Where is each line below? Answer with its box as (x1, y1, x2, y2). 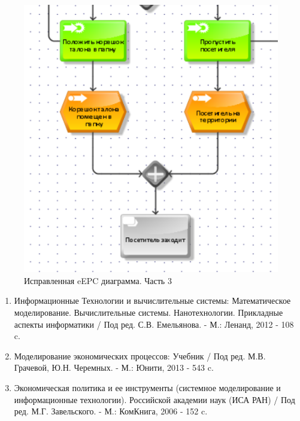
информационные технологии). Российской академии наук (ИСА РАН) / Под (14, 393, 295, 405)
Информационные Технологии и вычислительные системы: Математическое (14, 294, 291, 307)
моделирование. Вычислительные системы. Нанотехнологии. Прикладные (14, 306, 283, 318)
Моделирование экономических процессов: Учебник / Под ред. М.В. (14, 349, 266, 362)
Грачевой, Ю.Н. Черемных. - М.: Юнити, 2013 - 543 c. (14, 361, 214, 374)
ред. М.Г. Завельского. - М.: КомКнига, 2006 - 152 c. (14, 405, 208, 417)
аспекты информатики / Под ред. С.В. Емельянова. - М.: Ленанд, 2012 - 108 (14, 318, 294, 330)
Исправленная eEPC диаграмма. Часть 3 (24, 274, 172, 286)
